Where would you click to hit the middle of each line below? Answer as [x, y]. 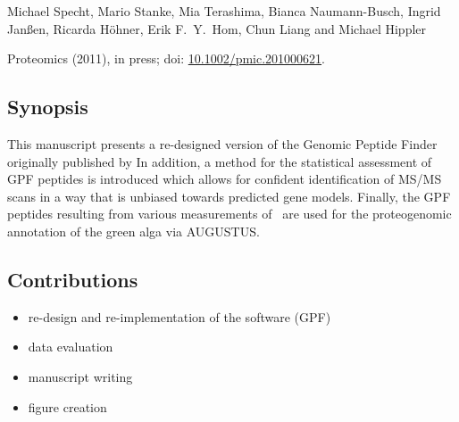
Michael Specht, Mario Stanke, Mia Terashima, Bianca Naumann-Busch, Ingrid [224, 11]
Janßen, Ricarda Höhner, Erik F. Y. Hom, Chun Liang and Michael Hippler [217, 28]
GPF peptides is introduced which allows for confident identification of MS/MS [225, 179]
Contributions [73, 279]
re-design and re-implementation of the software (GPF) [179, 316]
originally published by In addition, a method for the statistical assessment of [220, 161]
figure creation [67, 406]
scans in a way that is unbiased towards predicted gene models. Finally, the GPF [229, 196]
